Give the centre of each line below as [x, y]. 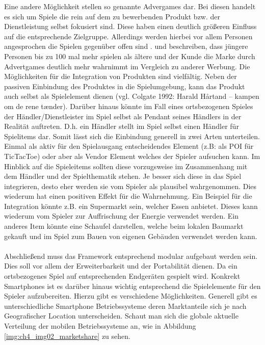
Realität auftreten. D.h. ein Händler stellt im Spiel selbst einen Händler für [122, 126]
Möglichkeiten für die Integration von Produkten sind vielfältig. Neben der [121, 76]
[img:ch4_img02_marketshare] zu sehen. [67, 336]
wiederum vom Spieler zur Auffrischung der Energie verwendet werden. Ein [122, 216]
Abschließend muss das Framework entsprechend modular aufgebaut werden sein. [131, 256]
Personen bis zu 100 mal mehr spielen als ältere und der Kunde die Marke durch [130, 56]
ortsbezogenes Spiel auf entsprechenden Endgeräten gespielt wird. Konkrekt [122, 276]
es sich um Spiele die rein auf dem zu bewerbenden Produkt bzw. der [112, 16]
